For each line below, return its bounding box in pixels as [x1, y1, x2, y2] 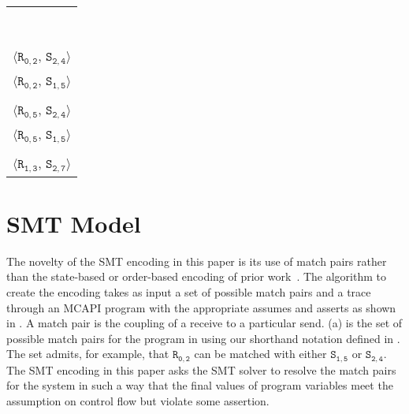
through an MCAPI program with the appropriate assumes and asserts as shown [6, 299, 396, 315]
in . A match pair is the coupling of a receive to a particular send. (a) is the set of [6, 315, 403, 331]
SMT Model [6, 207, 141, 239]
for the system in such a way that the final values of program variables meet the [6, 377, 393, 393]
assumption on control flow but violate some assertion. [6, 393, 270, 409]
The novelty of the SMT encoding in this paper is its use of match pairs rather [6, 252, 387, 269]
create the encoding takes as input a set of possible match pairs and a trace [6, 284, 371, 300]
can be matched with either [194, 345, 327, 362]
